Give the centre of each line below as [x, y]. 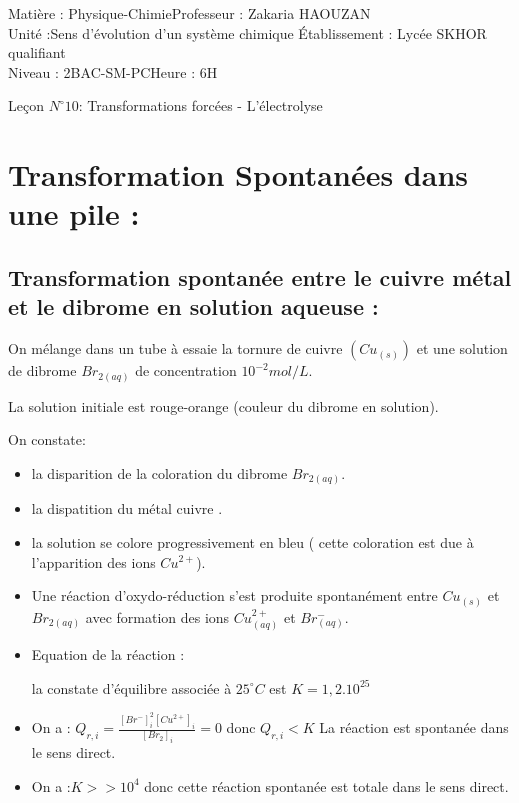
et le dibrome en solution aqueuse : [193, 306]
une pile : [74, 213]
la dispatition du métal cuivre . [127, 508]
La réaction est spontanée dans [414, 727]
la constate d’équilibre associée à [131, 687]
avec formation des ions [157, 616]
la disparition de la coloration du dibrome [159, 472]
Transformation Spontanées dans [238, 174]
